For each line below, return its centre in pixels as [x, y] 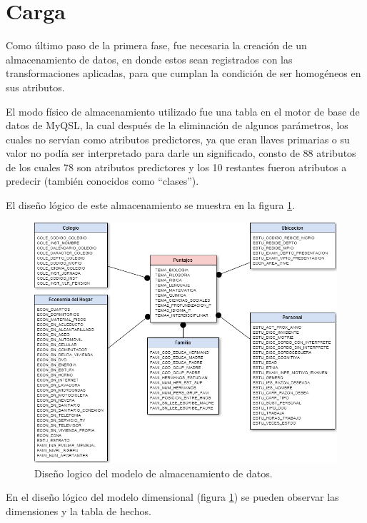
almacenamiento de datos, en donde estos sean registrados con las [149, 59]
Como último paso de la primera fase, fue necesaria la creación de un [156, 45]
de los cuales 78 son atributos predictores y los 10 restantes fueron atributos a [176, 167]
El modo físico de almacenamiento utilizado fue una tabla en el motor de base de [183, 111]
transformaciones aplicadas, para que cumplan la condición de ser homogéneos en [183, 73]
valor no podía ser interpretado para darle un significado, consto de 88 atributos [181, 153]
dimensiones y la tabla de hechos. [79, 511]
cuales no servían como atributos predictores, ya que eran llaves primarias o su [178, 139]
